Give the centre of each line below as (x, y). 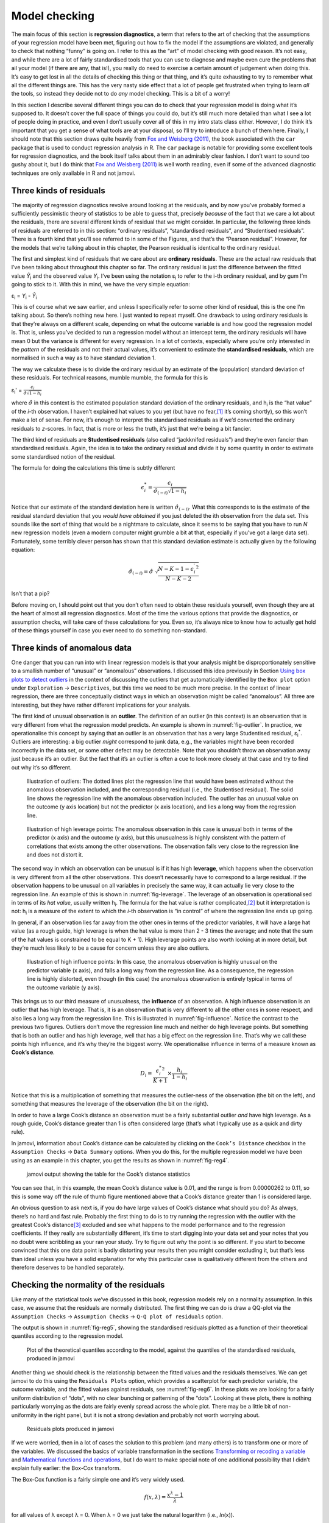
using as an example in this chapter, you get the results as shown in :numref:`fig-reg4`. (120, 1160)
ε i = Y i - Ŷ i (24, 296)
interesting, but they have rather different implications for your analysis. (101, 705)
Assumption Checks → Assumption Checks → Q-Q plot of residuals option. (117, 1316)
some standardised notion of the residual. (63, 456)
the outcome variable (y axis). (64, 988)
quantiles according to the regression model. (68, 1336)
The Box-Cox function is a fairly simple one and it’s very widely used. (98, 1479)
